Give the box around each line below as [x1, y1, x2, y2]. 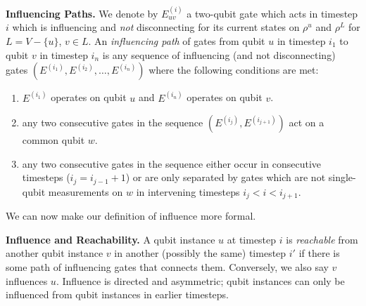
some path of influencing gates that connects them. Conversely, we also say [6, 260, 329, 274]
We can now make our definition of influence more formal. [6, 208, 256, 223]
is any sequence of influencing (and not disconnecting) [102, 47, 336, 62]
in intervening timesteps [136, 184, 240, 199]
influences [6, 273, 48, 288]
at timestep [227, 232, 277, 246]
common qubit [22, 133, 85, 147]
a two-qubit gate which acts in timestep [187, 6, 358, 20]
